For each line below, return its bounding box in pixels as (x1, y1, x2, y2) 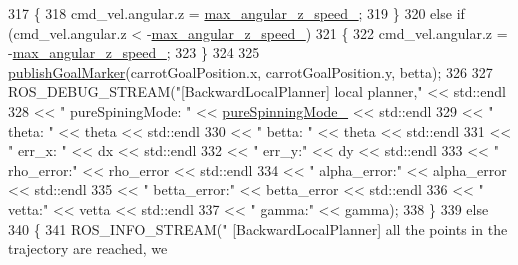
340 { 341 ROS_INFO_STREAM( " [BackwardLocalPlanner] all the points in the (8, 218, 508, 239)
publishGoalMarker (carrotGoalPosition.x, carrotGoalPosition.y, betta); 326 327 (8, 61, 493, 82)
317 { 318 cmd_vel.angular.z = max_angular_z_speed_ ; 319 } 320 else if (8, 3, 465, 23)
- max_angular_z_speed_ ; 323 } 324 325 (8, 42, 260, 63)
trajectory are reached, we (8, 238, 168, 259)
